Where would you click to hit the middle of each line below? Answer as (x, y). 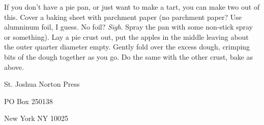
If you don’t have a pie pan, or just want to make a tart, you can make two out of (132, 7)
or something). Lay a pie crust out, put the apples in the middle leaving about (126, 36)
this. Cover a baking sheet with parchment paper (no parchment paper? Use (123, 17)
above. (14, 67)
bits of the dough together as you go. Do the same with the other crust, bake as (129, 56)
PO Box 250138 (28, 101)
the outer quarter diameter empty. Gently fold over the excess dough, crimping (127, 47)
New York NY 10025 (36, 118)
